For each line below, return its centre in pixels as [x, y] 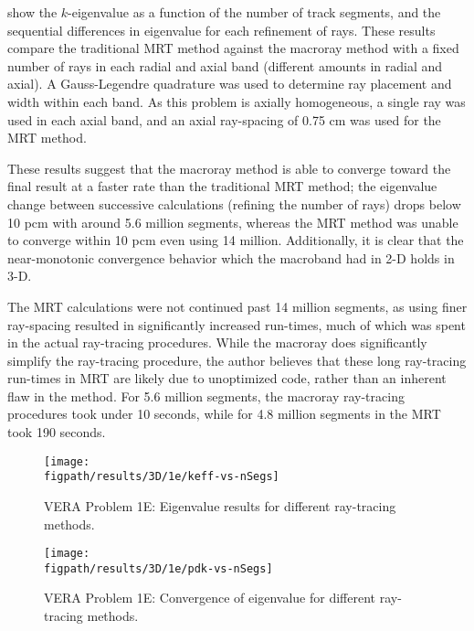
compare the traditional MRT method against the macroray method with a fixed [233, 48]
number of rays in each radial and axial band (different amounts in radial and [225, 65]
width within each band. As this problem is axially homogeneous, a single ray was [237, 101]
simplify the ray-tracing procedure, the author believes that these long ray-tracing [237, 360]
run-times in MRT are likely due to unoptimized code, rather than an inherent [227, 378]
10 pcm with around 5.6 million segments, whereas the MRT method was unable [233, 222]
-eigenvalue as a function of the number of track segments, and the [254, 12]
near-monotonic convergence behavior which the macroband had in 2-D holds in [231, 257]
